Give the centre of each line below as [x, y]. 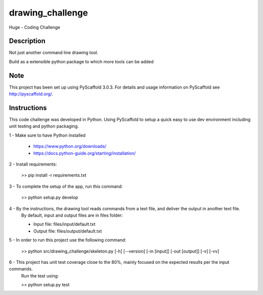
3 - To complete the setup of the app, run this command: [66, 186]
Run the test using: [40, 276]
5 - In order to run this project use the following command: [68, 240]
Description [27, 41]
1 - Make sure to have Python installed [47, 135]
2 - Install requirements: [33, 164]
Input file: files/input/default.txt [65, 224]
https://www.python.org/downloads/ [70, 147]
